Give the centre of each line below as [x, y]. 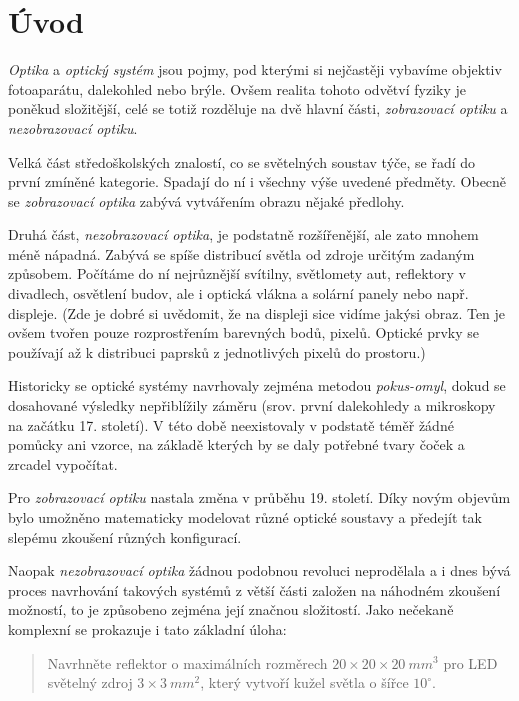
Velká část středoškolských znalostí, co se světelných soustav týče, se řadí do [242, 161]
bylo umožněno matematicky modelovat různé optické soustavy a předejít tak [245, 517]
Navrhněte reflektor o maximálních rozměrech [187, 662]
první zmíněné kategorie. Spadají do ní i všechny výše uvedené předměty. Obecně [257, 181]
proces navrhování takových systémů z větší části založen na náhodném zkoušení [254, 589]
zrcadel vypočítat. [63, 463]
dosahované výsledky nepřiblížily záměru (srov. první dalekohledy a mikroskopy [252, 405]
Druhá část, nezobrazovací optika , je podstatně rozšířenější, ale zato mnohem [243, 234]
